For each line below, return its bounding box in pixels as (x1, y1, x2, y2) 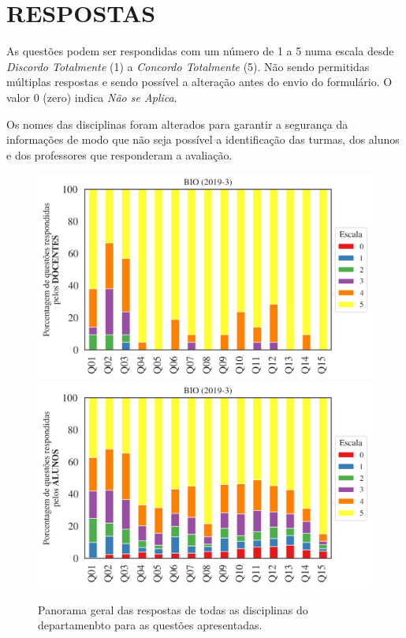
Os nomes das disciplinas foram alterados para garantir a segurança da (6, 115, 348, 132)
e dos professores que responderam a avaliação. (6, 146, 233, 163)
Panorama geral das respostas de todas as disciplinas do (38, 601, 308, 617)
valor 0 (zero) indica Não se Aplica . (6, 88, 177, 105)
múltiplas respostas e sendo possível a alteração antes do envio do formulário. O (6, 73, 393, 90)
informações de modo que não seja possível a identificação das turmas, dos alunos (6, 131, 400, 148)
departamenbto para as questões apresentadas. (38, 617, 263, 633)
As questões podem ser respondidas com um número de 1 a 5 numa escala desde (6, 43, 394, 59)
